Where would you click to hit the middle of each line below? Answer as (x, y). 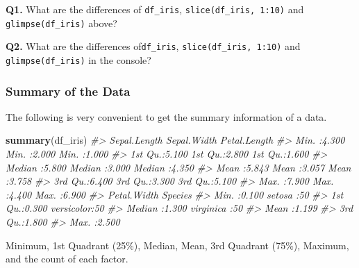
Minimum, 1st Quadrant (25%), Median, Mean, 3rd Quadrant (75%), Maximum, (177, 245)
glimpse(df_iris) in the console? (78, 59)
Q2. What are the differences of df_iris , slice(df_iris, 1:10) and (153, 46)
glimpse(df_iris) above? (61, 23)
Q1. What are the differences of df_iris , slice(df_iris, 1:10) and (155, 9)
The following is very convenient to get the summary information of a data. (166, 116)
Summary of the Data (68, 91)
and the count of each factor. (67, 259)
